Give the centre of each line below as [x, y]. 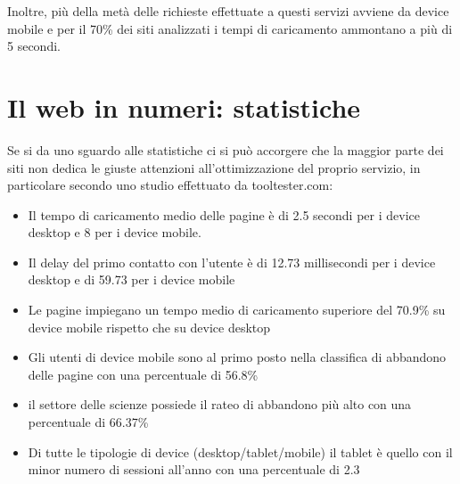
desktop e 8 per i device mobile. [115, 232]
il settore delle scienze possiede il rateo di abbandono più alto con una [220, 404]
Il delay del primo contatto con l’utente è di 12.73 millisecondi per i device [232, 262]
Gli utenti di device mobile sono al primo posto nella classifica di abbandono [237, 357]
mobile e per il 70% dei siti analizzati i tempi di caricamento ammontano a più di [230, 28]
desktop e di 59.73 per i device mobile [131, 279]
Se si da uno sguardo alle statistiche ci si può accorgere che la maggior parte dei [226, 149]
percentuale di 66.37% [88, 422]
